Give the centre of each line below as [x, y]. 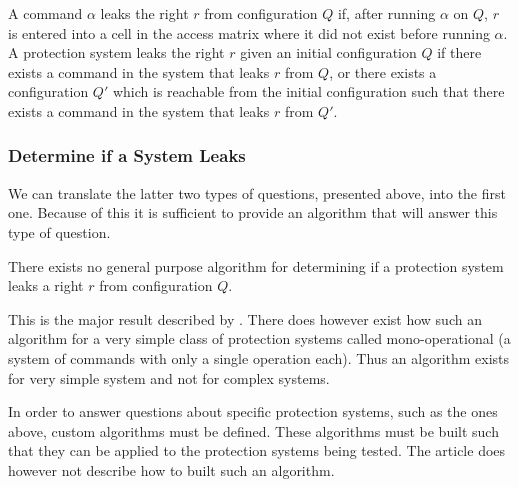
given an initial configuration [328, 52]
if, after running [386, 13]
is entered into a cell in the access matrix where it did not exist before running [249, 32]
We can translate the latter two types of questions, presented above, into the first [257, 192]
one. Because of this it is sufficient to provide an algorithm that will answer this [253, 212]
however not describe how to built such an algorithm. [171, 469]
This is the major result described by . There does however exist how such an [245, 318]
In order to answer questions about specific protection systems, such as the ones [253, 411]
